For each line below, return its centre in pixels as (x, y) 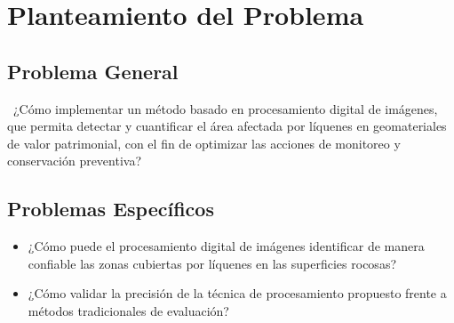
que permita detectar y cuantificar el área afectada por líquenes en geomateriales (227, 126)
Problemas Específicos (111, 209)
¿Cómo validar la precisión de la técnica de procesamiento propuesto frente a (237, 293)
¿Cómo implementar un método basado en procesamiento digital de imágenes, (225, 108)
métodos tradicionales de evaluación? (128, 310)
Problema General (93, 71)
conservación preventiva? (75, 161)
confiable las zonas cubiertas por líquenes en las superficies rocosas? (212, 263)
